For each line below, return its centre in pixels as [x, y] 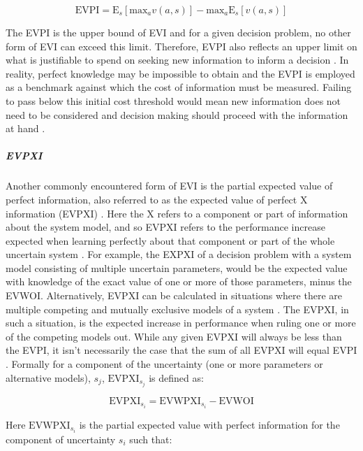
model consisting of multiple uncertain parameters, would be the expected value [177, 267]
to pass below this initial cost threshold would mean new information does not [173, 100]
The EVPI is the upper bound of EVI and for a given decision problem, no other [178, 32]
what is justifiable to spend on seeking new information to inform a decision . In [177, 60]
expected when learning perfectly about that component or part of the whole [170, 240]
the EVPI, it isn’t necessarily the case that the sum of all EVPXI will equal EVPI [181, 350]
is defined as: [176, 377]
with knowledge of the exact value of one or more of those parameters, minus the [179, 281]
